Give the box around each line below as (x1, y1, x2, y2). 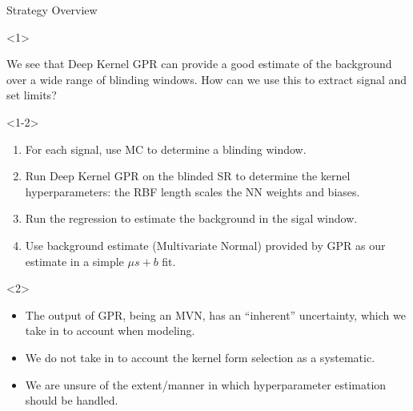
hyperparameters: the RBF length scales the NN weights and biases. (25, 183, 360, 199)
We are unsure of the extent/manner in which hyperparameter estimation (25, 376, 387, 393)
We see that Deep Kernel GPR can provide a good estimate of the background (6, 55, 392, 72)
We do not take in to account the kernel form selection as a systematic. (25, 349, 375, 365)
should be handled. (25, 392, 118, 409)
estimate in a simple (25, 252, 124, 269)
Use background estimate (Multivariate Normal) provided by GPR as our (25, 236, 386, 253)
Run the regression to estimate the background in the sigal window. (25, 210, 358, 227)
